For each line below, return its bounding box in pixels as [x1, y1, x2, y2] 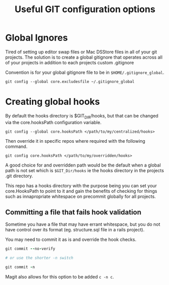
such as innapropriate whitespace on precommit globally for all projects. [5, 193, 156, 199]
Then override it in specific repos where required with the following [5, 138, 146, 144]
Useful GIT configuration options [14, 4, 156, 15]
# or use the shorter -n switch [5, 256, 73, 261]
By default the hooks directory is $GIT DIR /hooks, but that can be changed [5, 112, 158, 120]
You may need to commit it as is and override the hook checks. [5, 236, 137, 242]
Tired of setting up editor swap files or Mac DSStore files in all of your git [5, 49, 157, 55]
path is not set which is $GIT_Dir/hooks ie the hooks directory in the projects [5, 167, 164, 173]
